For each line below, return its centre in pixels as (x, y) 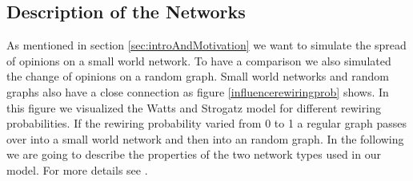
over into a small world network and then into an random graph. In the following (205, 138)
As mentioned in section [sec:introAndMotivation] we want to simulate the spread (206, 45)
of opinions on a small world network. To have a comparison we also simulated (199, 60)
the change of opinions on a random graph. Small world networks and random (198, 76)
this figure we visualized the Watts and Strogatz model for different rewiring (194, 107)
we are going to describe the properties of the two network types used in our (194, 154)
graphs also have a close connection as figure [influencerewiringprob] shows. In (198, 91)
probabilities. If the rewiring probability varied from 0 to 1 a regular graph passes (207, 123)
